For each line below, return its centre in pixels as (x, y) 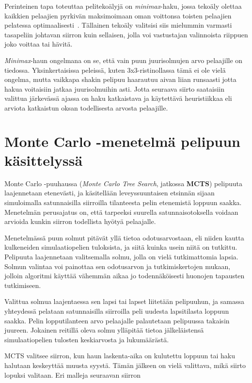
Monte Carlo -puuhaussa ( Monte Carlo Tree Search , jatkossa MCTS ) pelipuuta (123, 183)
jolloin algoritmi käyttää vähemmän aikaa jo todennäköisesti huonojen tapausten (125, 276)
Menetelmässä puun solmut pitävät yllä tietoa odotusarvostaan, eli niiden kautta (124, 237)
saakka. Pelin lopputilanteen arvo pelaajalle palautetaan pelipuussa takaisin (117, 320)
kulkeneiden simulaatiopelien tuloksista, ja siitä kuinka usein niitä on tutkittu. (121, 247)
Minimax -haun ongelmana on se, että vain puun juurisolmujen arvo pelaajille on (124, 60)
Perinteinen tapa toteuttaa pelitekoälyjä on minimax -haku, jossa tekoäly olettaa (123, 6)
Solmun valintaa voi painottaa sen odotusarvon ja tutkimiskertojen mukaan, (118, 266)
